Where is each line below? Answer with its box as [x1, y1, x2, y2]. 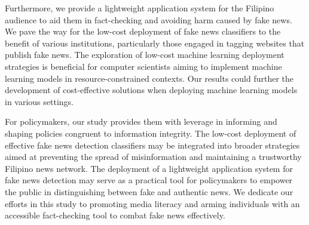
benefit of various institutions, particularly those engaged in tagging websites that [5, 36, 305, 49]
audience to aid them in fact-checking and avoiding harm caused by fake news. [5, 13, 292, 26]
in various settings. [5, 95, 74, 107]
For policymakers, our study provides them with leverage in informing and [5, 115, 277, 128]
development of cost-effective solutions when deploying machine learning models [5, 84, 298, 96]
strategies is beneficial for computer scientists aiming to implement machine [5, 60, 282, 72]
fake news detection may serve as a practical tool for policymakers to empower [5, 174, 293, 186]
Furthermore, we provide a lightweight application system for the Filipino [5, 2, 274, 14]
